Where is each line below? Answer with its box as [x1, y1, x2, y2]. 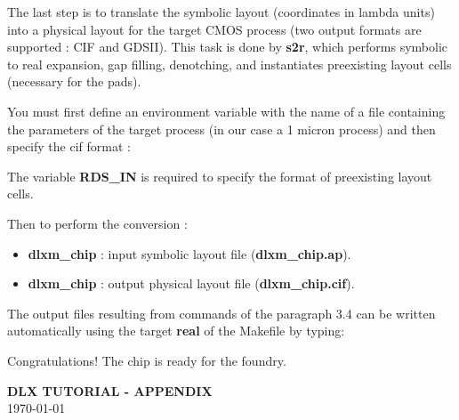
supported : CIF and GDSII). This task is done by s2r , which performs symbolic [7, 37, 448, 56]
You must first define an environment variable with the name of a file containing [7, 101, 446, 120]
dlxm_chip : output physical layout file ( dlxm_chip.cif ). [28, 274, 355, 293]
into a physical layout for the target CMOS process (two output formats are [7, 20, 422, 38]
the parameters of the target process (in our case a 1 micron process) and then [7, 119, 436, 138]
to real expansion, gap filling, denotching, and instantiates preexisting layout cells [7, 54, 452, 73]
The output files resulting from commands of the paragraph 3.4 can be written [7, 303, 436, 322]
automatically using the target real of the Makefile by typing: [7, 321, 345, 340]
